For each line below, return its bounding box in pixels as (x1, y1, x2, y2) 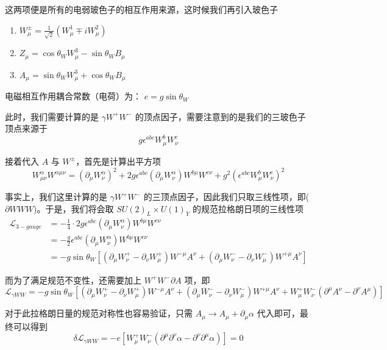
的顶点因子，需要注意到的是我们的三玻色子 (135, 110, 306, 123)
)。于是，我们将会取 (34, 202, 114, 215)
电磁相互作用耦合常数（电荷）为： (5, 90, 141, 102)
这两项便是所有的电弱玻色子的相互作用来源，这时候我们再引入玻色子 (5, 3, 278, 15)
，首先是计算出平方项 (76, 154, 162, 167)
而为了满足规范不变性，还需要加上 (5, 273, 141, 286)
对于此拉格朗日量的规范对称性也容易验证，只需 (5, 307, 193, 320)
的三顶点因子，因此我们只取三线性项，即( (143, 190, 310, 203)
